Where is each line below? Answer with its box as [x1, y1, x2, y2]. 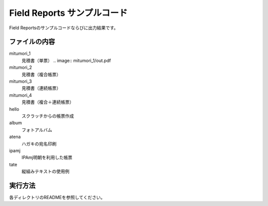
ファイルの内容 [9, 38, 55, 46]
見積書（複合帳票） [21, 71, 61, 77]
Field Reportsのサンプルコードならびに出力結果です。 [9, 25, 119, 31]
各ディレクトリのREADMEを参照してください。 [9, 195, 105, 200]
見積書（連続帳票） [21, 85, 61, 91]
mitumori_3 [9, 78, 32, 84]
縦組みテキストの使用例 [21, 168, 69, 174]
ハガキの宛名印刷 [21, 141, 57, 147]
